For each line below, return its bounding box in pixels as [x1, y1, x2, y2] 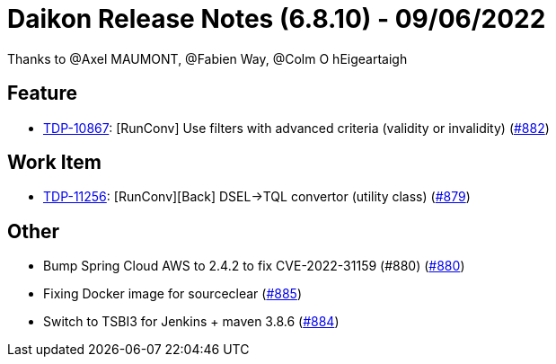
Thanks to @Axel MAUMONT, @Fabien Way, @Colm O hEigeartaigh [7, 50, 408, 67]
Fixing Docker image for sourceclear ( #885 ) [43, 286, 303, 302]
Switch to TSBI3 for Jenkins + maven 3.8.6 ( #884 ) [43, 314, 340, 330]
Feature [7, 82, 77, 105]
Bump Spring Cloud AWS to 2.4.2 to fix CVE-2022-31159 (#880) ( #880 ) [43, 258, 465, 274]
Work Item [7, 151, 102, 174]
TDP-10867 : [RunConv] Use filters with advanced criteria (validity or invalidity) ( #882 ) [43, 120, 550, 136]
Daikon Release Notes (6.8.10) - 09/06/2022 [7, 4, 546, 34]
